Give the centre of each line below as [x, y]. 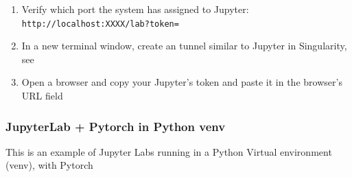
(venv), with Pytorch [49, 165]
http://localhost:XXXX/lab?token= [100, 24]
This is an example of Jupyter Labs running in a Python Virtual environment [169, 151]
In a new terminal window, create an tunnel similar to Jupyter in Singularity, [184, 46]
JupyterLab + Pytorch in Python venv [116, 126]
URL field [42, 96]
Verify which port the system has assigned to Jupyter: [135, 9]
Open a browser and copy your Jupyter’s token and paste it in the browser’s [182, 82]
